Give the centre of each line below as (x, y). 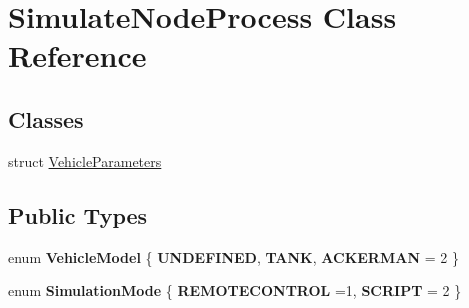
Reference (77, 55)
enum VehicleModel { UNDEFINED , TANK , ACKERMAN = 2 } (233, 256)
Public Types (78, 214)
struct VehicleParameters (85, 160)
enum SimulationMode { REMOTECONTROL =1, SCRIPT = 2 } (235, 290)
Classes (46, 118)
